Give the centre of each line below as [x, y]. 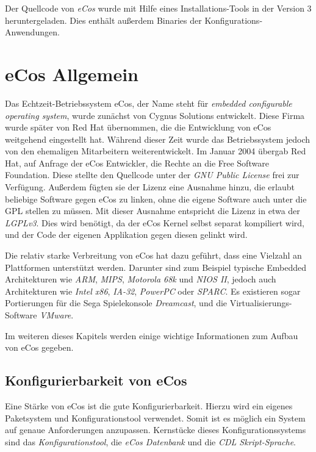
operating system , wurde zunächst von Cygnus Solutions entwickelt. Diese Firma [155, 115]
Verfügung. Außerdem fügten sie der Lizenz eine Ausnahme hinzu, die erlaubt [150, 187]
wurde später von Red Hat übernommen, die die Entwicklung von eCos [138, 127]
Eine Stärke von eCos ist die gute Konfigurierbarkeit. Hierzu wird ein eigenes [149, 405]
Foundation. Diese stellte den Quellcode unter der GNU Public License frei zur [152, 175]
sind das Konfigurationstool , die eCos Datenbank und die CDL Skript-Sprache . [150, 441]
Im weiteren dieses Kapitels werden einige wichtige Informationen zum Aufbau [152, 335]
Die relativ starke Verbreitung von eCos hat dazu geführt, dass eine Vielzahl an [153, 255]
